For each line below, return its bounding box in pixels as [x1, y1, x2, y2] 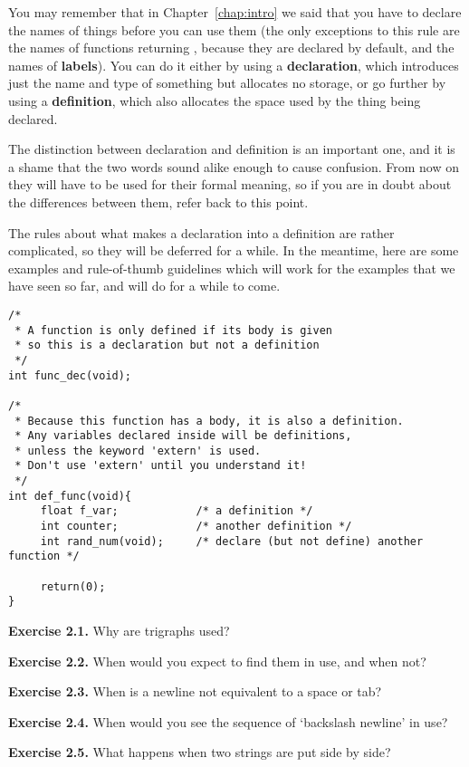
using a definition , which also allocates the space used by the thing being [8, 91, 421, 110]
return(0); [40, 580, 106, 593]
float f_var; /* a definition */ [40, 504, 313, 518]
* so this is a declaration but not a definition [14, 339, 320, 352]
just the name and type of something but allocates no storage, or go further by [8, 73, 446, 92]
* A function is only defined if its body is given [14, 323, 332, 337]
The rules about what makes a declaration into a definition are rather [8, 223, 395, 242]
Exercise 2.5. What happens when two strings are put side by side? [8, 743, 391, 762]
